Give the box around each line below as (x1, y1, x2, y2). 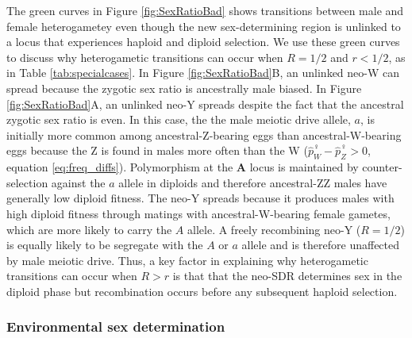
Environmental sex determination (6, 317, 225, 336)
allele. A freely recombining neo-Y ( (187, 221, 361, 237)
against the (51, 174, 106, 190)
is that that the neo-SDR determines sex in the (172, 267, 402, 284)
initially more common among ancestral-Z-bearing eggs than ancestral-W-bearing (6, 126, 402, 143)
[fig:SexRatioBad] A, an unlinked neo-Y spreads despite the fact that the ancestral (6, 95, 404, 112)
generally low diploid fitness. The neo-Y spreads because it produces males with (6, 190, 395, 206)
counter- (362, 159, 402, 175)
